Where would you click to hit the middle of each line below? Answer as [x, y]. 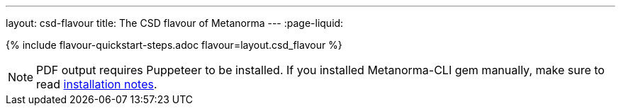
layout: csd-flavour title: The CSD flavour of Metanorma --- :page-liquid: [175, 23]
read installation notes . [97, 84]
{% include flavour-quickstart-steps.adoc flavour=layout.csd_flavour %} [174, 45]
